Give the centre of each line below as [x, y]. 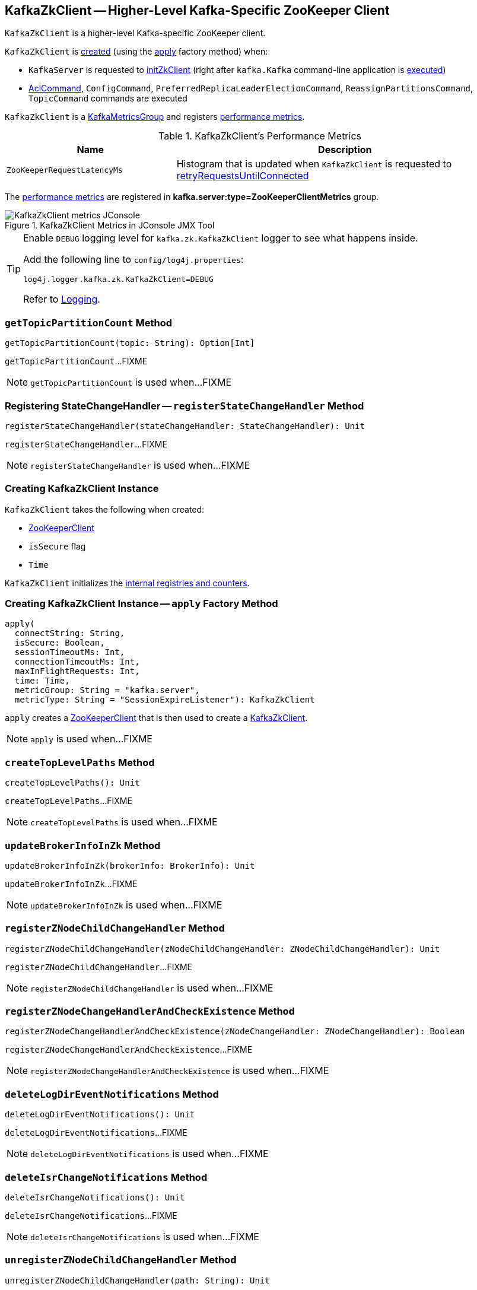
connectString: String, [70, 633]
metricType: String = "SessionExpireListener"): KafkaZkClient [165, 700]
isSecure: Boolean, [60, 643]
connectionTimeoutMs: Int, [77, 662]
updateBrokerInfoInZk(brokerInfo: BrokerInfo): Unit [130, 865]
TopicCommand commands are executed [108, 99]
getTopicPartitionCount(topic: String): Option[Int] [130, 343]
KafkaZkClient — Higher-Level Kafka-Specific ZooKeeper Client [197, 10]
